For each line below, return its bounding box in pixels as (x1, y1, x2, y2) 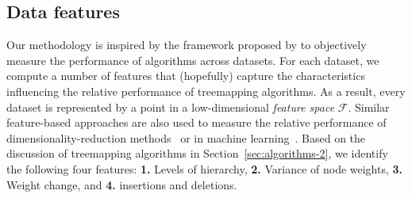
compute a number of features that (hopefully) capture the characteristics (6, 67, 365, 84)
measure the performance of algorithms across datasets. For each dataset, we (6, 51, 379, 68)
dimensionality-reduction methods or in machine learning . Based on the (6, 129, 366, 146)
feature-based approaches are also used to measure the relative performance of (6, 114, 387, 131)
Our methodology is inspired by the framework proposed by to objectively (6, 36, 367, 53)
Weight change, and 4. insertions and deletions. (6, 176, 237, 192)
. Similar (348, 98, 390, 115)
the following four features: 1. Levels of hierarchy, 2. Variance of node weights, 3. (6, 160, 403, 177)
